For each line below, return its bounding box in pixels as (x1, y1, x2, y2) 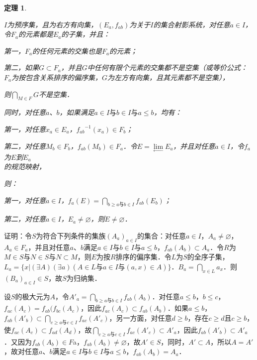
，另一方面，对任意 (109, 312, 172, 323)
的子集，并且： (61, 29, 110, 39)
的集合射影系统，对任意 (153, 19, 230, 29)
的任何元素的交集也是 (32, 45, 102, 56)
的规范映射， (4, 161, 46, 172)
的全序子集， (187, 251, 229, 262)
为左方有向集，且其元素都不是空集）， (107, 72, 229, 82)
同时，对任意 (4, 107, 46, 118)
